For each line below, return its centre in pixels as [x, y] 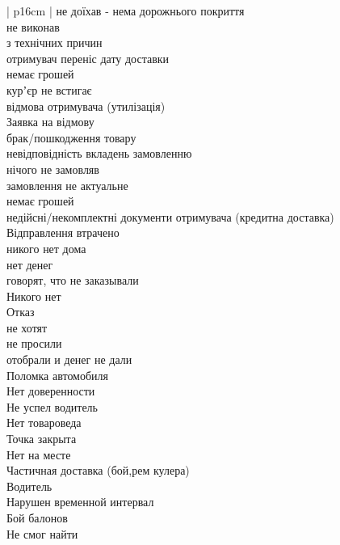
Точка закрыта [42, 439]
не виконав [33, 26]
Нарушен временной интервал [80, 502]
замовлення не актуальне [67, 185]
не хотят [27, 327]
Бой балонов [37, 518]
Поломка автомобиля [58, 375]
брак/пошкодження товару [71, 137]
